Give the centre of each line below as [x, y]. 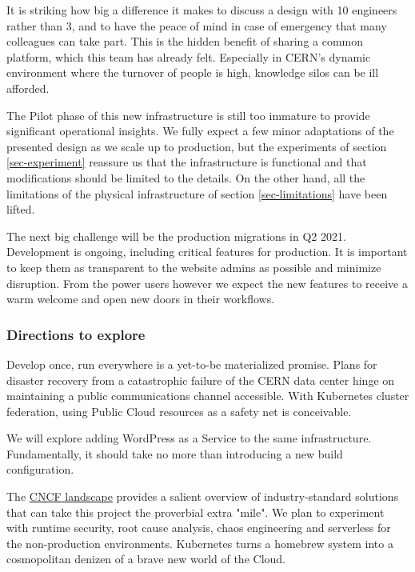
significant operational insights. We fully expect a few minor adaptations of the [200, 131]
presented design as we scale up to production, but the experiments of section [197, 146]
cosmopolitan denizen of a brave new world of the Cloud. [146, 559]
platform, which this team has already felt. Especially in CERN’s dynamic [189, 56]
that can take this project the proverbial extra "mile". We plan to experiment [196, 512]
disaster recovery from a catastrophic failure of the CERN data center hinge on [201, 380]
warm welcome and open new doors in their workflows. [141, 299]
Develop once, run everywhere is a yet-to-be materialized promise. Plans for [192, 364]
